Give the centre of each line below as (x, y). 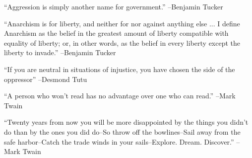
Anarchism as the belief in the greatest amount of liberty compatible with (116, 33)
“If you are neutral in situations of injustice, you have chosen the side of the (120, 69)
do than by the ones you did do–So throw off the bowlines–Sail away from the (122, 131)
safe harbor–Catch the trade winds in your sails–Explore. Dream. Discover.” (119, 141)
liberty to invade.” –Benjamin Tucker (60, 52)
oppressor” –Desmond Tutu (46, 79)
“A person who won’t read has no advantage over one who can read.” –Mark (120, 96)
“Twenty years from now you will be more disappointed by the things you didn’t (126, 122)
